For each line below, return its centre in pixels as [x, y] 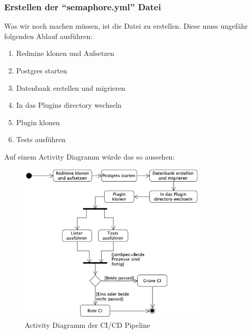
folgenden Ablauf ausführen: [49, 36]
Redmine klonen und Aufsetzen [65, 53]
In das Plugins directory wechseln [69, 105]
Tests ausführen [41, 139]
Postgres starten [42, 70]
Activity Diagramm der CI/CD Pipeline [88, 325]
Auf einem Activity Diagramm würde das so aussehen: [90, 156]
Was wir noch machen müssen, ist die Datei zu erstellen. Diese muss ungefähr [126, 26]
